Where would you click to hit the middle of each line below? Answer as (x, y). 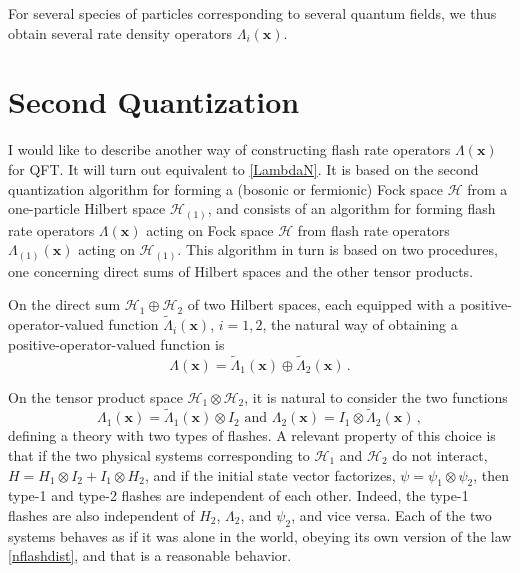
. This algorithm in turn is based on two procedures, (337, 249)
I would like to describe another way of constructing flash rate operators (229, 149)
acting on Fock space (210, 229)
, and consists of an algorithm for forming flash (351, 208)
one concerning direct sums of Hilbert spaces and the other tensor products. (241, 270)
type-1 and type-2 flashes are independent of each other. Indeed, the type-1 (238, 495)
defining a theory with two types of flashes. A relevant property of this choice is (252, 435)
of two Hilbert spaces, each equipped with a (321, 304)
